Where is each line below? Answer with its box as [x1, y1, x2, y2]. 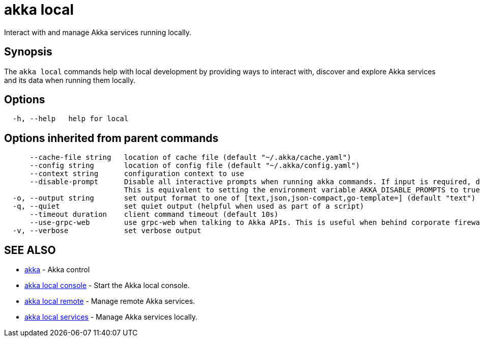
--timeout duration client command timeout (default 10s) [29, 210, 279, 219]
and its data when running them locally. [4, 75, 136, 84]
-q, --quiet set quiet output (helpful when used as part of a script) [12, 202, 365, 211]
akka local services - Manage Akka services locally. [24, 312, 198, 322]
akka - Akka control [24, 265, 90, 274]
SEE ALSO [4, 243, 56, 257]
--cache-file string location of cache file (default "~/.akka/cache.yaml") [29, 153, 351, 162]
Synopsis [4, 45, 52, 59]
